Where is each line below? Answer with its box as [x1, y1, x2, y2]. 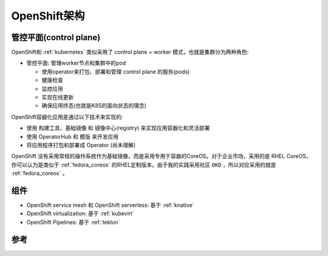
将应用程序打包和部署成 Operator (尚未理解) [26, 141, 136, 148]
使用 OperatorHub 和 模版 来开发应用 [26, 133, 118, 140]
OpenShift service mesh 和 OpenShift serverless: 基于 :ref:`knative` [26, 201, 194, 209]
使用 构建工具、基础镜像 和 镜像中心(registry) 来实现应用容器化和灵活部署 [26, 125, 210, 132]
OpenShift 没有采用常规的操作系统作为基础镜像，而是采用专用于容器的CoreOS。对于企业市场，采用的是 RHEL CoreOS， [11, 153, 312, 160]
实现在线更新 [41, 94, 74, 101]
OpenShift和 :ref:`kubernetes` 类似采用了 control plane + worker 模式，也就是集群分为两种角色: [11, 49, 249, 56]
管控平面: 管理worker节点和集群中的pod [26, 60, 126, 67]
